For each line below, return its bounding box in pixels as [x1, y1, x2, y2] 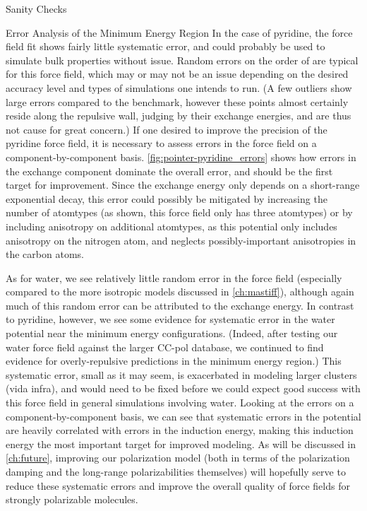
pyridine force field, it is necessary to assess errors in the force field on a [6, 136, 317, 151]
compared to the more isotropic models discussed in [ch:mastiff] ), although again [6, 284, 354, 299]
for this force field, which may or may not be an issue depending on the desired [6, 66, 349, 81]
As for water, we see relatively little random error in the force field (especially [6, 270, 342, 285]
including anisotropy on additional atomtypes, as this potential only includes [6, 218, 337, 233]
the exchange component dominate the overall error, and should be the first [6, 163, 333, 178]
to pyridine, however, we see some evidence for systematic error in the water [6, 312, 335, 327]
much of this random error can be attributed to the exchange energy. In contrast [6, 298, 354, 312]
